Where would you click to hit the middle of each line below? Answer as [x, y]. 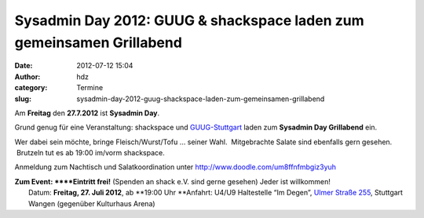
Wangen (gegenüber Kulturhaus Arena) [92, 203]
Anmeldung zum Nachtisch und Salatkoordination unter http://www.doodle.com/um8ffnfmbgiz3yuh [175, 167]
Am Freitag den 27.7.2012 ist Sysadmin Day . [87, 113]
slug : [23, 99]
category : [31, 88]
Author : [27, 76]
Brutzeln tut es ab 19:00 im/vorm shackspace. [90, 153]
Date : [24, 66]
